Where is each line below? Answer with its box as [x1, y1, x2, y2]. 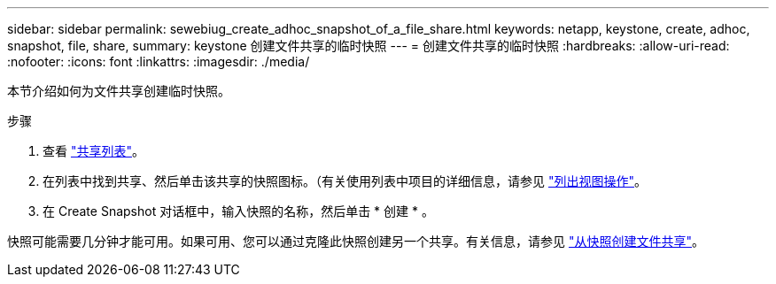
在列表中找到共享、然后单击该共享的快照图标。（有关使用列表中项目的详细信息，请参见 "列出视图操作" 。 [43, 173, 647, 188]
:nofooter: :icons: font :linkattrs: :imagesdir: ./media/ [7, 54, 310, 69]
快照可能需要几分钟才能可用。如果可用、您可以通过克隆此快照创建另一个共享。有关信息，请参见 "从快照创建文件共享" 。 [7, 234, 704, 249]
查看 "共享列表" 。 [43, 143, 144, 158]
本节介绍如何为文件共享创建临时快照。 [7, 83, 230, 98]
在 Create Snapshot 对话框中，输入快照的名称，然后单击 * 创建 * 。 [43, 203, 434, 219]
